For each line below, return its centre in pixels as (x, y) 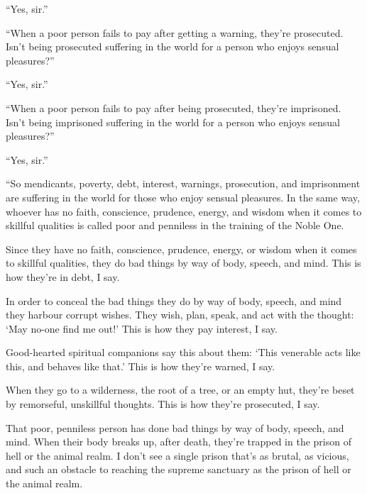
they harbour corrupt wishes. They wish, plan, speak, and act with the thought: (180, 315)
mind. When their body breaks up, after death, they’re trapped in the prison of (179, 442)
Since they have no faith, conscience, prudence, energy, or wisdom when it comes (181, 249)
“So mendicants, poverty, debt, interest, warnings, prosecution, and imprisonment (183, 183)
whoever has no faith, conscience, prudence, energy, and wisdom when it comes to (184, 211)
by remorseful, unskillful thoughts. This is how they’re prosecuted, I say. (163, 404)
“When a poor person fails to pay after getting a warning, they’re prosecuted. (175, 32)
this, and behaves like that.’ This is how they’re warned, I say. (141, 366)
